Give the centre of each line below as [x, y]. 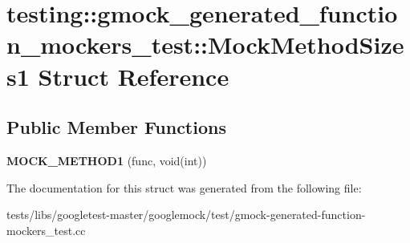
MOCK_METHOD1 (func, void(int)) [107, 160]
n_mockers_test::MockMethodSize [205, 45]
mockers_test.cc [46, 230]
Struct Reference [134, 76]
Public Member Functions [116, 127]
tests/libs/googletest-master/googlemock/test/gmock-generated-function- [186, 215]
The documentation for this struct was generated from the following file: [184, 187]
